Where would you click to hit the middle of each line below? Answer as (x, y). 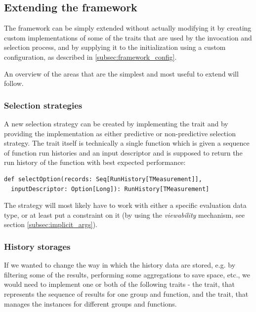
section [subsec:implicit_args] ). (51, 224)
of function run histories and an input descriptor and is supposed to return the (123, 152)
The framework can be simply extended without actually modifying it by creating (128, 28)
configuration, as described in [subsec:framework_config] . (90, 57)
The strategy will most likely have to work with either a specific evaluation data (125, 205)
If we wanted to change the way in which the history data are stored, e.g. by (120, 265)
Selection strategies (43, 105)
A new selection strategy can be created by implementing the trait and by (116, 123)
